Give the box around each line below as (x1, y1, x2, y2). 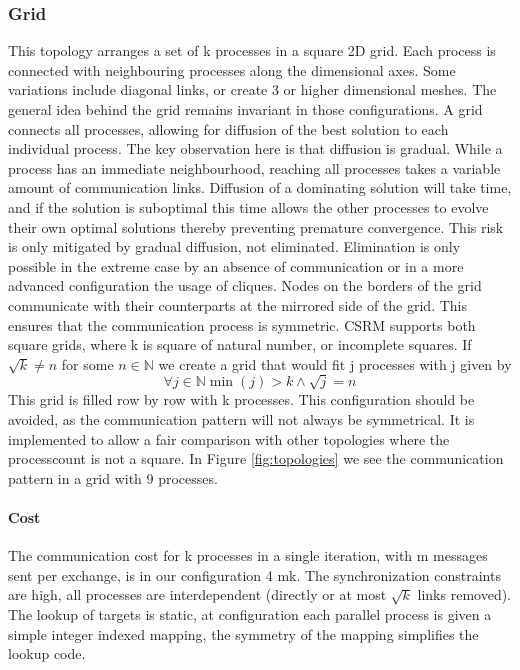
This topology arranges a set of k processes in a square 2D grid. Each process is (8, 40, 496, 61)
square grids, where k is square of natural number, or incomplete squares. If (8, 334, 472, 355)
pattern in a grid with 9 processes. (8, 467, 218, 488)
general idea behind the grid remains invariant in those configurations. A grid (8, 99, 483, 119)
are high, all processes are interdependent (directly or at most (8, 584, 387, 605)
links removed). (417, 584, 512, 605)
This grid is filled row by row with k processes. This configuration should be (8, 389, 475, 410)
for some (61, 353, 114, 374)
